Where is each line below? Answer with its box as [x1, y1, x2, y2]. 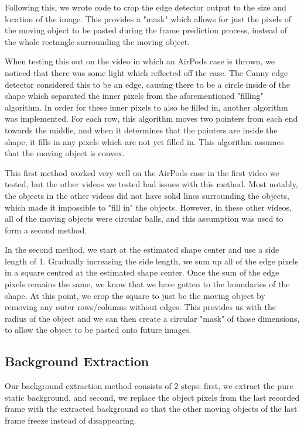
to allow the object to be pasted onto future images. [5, 324, 192, 336]
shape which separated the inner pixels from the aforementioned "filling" [5, 90, 264, 102]
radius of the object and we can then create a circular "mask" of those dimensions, [5, 312, 300, 324]
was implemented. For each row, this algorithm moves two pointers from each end [5, 112, 298, 125]
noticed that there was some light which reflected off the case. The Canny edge [5, 66, 288, 78]
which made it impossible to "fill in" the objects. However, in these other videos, [5, 201, 292, 213]
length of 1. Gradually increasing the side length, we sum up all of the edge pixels [5, 254, 298, 267]
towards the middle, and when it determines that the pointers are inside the [5, 123, 278, 136]
